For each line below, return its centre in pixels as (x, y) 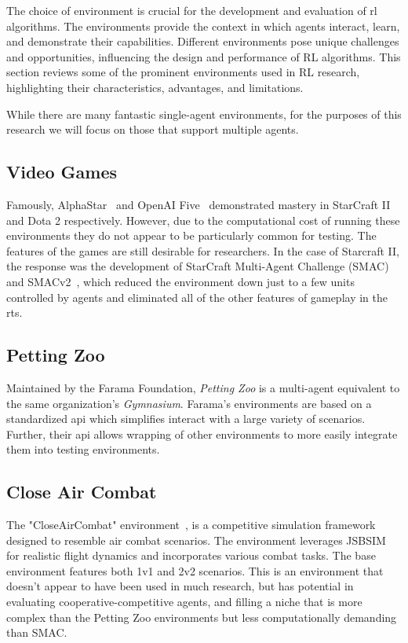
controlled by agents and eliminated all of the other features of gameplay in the (197, 297)
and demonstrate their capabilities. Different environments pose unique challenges (203, 41)
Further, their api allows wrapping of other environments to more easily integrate (202, 434)
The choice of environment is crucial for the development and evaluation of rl (192, 10)
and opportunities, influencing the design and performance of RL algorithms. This (204, 56)
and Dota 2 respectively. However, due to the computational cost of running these (203, 220)
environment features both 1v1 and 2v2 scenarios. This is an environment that (195, 570)
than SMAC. (37, 632)
